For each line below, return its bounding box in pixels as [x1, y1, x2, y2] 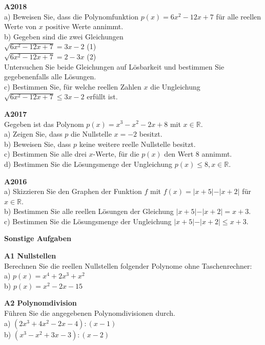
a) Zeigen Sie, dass [4, 128, 63, 139]
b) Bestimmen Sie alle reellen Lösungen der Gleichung [4, 206, 174, 217]
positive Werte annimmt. [45, 21, 124, 32]
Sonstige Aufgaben [4, 233, 71, 244]
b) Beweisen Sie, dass [4, 138, 71, 149]
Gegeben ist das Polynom [4, 118, 84, 129]
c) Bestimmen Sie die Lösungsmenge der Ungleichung [4, 215, 172, 226]
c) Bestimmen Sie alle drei [4, 148, 87, 159]
